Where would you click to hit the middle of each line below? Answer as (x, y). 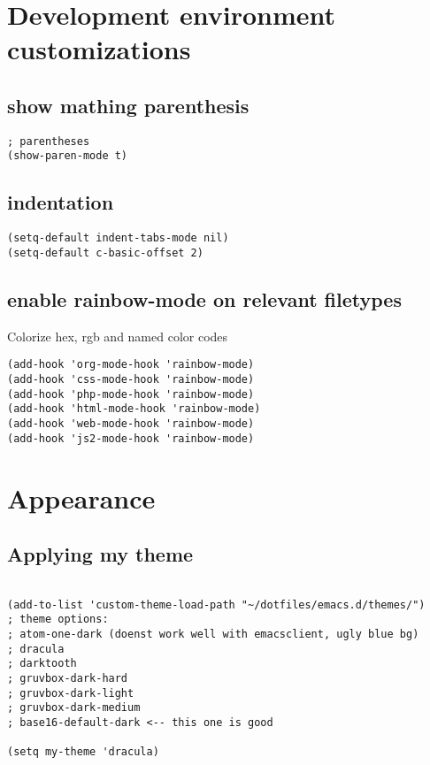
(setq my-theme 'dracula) (83, 752)
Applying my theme (100, 554)
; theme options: (58, 620)
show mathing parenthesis (128, 105)
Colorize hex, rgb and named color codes (118, 336)
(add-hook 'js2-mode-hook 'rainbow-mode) (131, 438)
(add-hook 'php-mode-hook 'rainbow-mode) (131, 394)
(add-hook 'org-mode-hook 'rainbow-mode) (131, 365)
